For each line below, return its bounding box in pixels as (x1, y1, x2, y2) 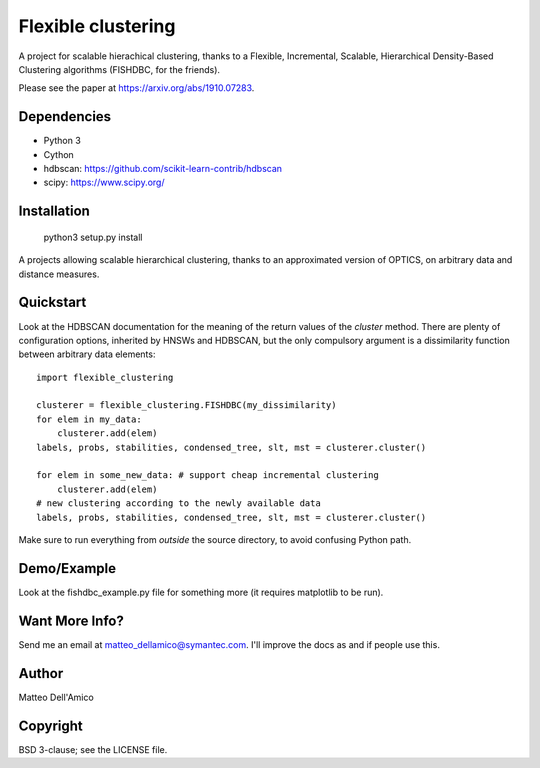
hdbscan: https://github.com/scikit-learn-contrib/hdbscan (43, 163, 283, 175)
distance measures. (18, 268, 100, 280)
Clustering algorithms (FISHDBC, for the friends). (18, 63, 220, 75)
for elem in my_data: (36, 413, 142, 425)
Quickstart (18, 294, 87, 311)
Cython (43, 148, 74, 160)
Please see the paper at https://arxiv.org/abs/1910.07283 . (18, 82, 255, 94)
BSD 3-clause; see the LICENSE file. (18, 743, 168, 755)
